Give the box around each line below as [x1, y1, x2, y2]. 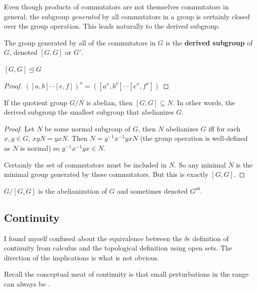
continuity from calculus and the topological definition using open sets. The [4, 243, 232, 253]
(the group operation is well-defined [140, 133, 248, 143]
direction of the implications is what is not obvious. [4, 252, 159, 262]
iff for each [208, 123, 241, 133]
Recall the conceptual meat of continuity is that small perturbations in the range [4, 269, 249, 279]
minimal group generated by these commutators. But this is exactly [4, 169, 209, 179]
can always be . [4, 278, 50, 289]
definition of [192, 233, 229, 243]
